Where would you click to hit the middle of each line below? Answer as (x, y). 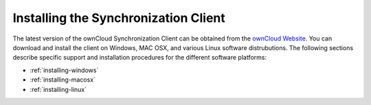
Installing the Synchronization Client (119, 18)
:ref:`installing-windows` (64, 70)
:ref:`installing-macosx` (63, 80)
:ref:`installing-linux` (58, 89)
